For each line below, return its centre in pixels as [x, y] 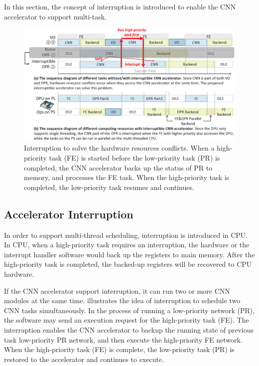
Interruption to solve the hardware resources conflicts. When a [119, 148]
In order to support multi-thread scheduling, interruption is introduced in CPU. [126, 235]
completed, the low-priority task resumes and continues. [109, 187]
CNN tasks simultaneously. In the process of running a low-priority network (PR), [129, 310]
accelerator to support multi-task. [55, 16]
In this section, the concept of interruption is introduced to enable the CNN [120, 6]
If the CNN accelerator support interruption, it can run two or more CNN [117, 290]
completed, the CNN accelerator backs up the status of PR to [118, 167]
